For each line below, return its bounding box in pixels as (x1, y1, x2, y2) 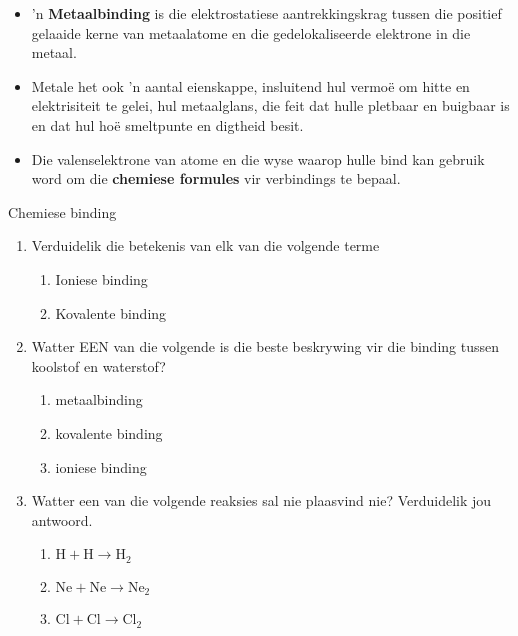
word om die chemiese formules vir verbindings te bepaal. (31, 168, 401, 189)
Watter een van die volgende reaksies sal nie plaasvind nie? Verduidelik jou (31, 490, 492, 511)
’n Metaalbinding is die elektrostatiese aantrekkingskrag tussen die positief (31, 3, 502, 23)
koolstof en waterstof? (31, 355, 166, 376)
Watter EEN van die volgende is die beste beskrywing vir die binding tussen (31, 336, 499, 357)
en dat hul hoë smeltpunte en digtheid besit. (31, 114, 304, 135)
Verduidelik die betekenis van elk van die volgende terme (31, 235, 380, 256)
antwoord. (31, 509, 93, 530)
